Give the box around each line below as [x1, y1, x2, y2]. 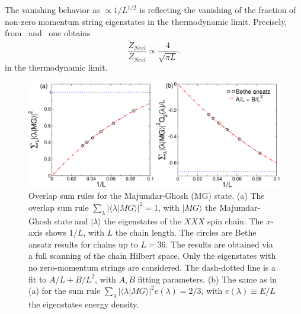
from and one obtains [5, 27, 91, 39]
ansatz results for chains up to [28, 237, 138, 250]
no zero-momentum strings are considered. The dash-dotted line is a [28, 261, 276, 274]
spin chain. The [207, 214, 264, 227]
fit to [28, 272, 47, 285]
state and [54, 214, 88, 227]
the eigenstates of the [104, 214, 181, 227]
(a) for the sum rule [28, 284, 101, 297]
